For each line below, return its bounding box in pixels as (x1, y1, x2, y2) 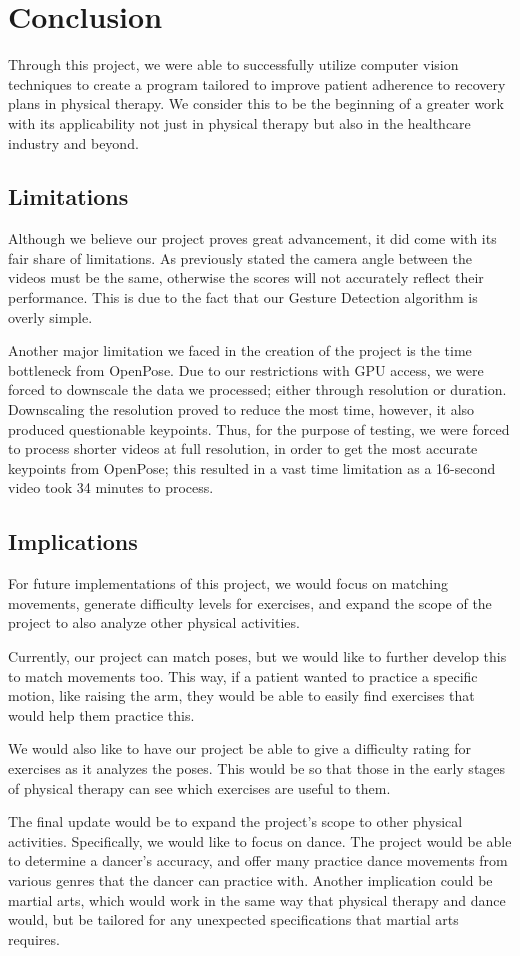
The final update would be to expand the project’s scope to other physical (8, 811, 463, 832)
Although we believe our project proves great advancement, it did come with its (8, 228, 497, 249)
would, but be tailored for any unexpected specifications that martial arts (8, 909, 459, 930)
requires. (8, 928, 60, 949)
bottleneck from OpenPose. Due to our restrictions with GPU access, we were (8, 359, 484, 380)
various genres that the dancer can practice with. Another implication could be (8, 869, 493, 890)
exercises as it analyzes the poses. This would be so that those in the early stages (8, 757, 506, 778)
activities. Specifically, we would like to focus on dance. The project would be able (8, 830, 512, 851)
